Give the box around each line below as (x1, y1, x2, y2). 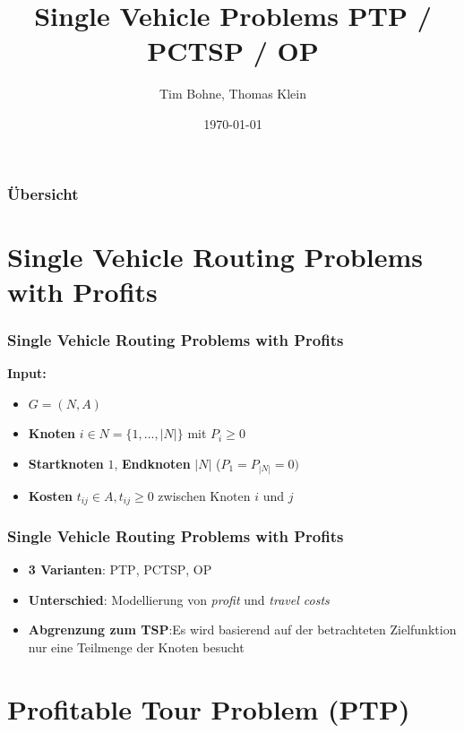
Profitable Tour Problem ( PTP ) (7, 690, 410, 727)
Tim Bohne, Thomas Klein (159, 84, 306, 103)
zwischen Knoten (158, 486, 251, 504)
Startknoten (28, 453, 104, 472)
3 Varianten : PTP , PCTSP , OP (28, 560, 212, 579)
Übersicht (7, 182, 79, 204)
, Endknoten (114, 453, 191, 472)
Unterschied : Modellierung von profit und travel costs (28, 590, 330, 608)
